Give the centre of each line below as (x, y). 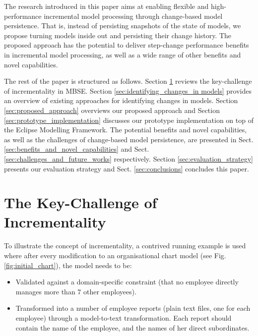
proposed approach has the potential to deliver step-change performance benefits (127, 45)
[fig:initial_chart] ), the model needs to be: (68, 265)
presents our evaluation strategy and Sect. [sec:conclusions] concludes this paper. (127, 168)
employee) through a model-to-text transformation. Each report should (124, 317)
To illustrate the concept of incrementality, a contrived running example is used (125, 246)
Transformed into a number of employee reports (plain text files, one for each (133, 308)
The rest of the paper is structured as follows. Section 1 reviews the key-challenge (128, 81)
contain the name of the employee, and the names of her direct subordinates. (132, 327)
